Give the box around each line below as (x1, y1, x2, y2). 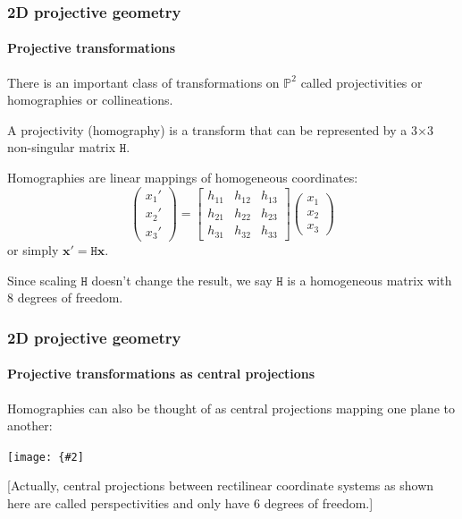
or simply (7, 241, 59, 259)
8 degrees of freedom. (7, 288, 123, 307)
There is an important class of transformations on (7, 72, 280, 91)
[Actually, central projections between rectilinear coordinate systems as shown (7, 476, 434, 495)
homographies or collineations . (7, 90, 173, 109)
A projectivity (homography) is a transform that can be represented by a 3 (7, 120, 417, 139)
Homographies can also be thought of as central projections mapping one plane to (7, 398, 455, 417)
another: (7, 416, 53, 435)
